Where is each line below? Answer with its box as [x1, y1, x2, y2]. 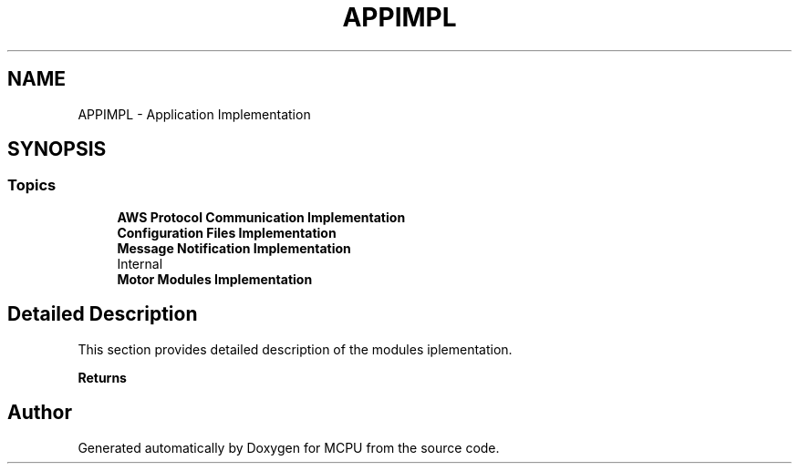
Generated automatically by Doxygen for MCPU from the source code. [78, 439, 500, 456]
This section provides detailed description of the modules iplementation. [78, 341, 513, 357]
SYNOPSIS [7, 138, 107, 161]
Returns [78, 369, 127, 385]
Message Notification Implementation [117, 240, 351, 256]
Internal [117, 255, 163, 271]
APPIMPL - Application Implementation [78, 106, 311, 122]
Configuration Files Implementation [117, 224, 337, 241]
